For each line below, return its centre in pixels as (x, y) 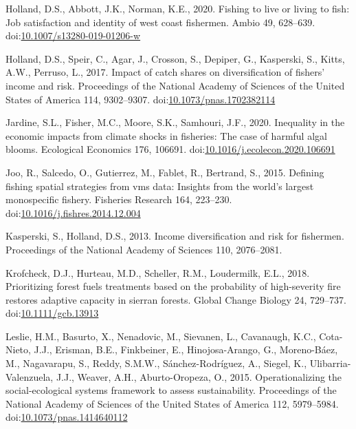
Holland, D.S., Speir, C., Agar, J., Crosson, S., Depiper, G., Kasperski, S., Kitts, (175, 58)
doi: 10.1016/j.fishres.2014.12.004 (73, 212)
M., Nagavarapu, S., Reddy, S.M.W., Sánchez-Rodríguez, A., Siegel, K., (156, 363)
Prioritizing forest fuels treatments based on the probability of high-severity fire (173, 286)
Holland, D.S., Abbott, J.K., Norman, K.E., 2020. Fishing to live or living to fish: (178, 8)
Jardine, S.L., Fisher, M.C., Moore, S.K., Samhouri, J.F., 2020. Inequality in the (175, 122)
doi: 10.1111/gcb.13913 (52, 313)
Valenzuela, (30, 376)
